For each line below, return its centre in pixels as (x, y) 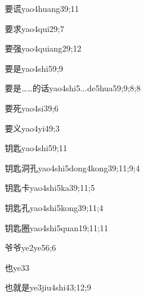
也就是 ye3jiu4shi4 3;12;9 (48, 287)
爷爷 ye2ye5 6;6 (31, 247)
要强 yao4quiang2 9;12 (43, 48)
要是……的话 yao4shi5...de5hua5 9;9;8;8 (73, 88)
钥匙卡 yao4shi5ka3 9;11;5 (50, 188)
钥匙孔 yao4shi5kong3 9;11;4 (54, 207)
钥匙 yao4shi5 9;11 (36, 148)
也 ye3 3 (17, 267)
